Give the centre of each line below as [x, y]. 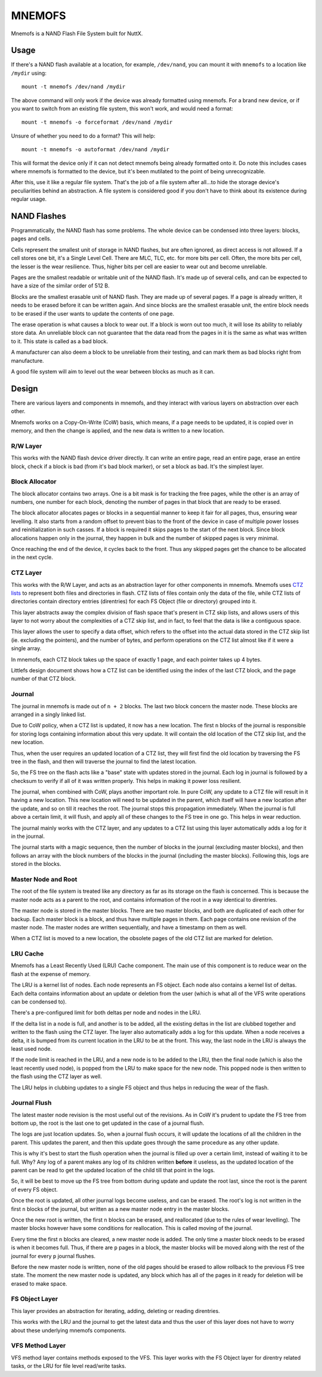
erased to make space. [39, 1283]
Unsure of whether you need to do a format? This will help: [83, 136]
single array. [26, 648]
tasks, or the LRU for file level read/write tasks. [69, 1366]
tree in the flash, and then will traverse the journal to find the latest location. [104, 761]
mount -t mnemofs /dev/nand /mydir [74, 87]
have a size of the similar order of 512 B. [60, 286]
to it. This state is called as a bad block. [60, 341]
